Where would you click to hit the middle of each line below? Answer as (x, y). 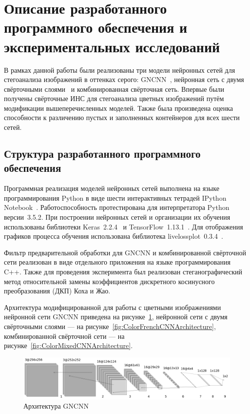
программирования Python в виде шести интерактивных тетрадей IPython (115, 197)
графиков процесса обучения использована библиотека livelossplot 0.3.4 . (114, 236)
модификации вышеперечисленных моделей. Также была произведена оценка (118, 108)
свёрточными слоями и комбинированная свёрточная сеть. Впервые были (114, 89)
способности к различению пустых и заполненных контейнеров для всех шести (122, 117)
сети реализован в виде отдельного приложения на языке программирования (117, 262)
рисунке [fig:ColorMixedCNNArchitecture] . (68, 345)
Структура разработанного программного (102, 154)
